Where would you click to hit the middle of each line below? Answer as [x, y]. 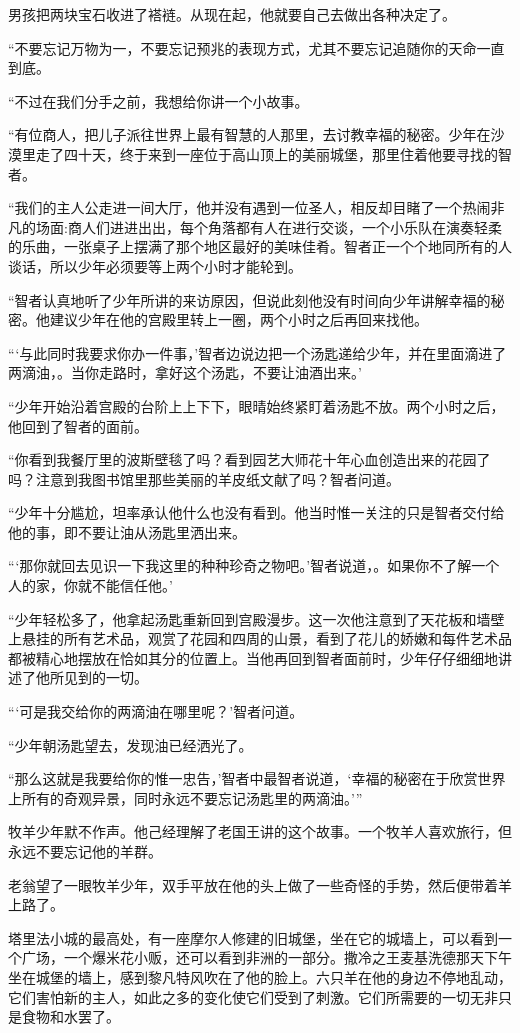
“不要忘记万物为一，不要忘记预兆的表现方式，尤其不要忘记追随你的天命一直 [256, 47]
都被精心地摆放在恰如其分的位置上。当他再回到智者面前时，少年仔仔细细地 [253, 657]
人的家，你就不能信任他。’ [90, 585]
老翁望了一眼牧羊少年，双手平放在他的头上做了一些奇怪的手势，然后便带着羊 [260, 884]
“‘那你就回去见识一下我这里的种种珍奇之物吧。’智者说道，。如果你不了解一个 [254, 565]
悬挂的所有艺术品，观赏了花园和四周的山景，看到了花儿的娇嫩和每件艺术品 [266, 638]
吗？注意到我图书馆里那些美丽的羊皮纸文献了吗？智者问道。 [204, 478]
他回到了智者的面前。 [78, 425]
